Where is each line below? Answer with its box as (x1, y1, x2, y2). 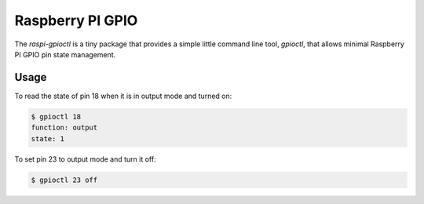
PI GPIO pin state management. (14, 49, 116, 59)
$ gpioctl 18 (31, 112, 82, 121)
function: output (31, 123, 98, 133)
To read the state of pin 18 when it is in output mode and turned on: (14, 91, 232, 100)
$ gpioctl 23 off (31, 175, 98, 184)
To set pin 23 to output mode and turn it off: (14, 154, 156, 164)
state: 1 (31, 134, 65, 143)
